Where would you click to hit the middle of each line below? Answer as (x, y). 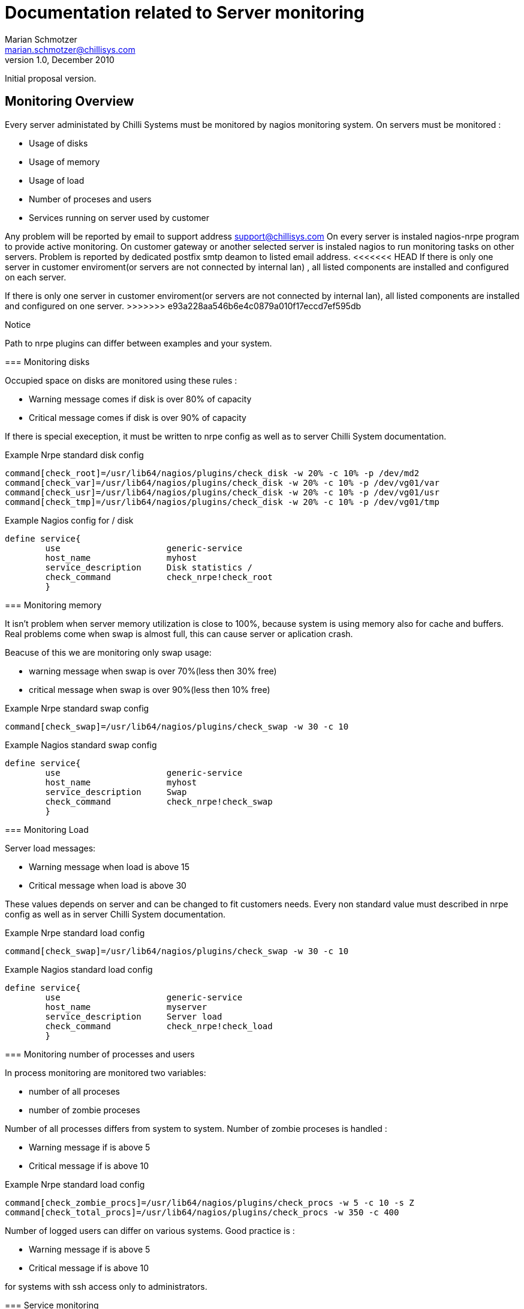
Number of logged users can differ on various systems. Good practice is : (150, 1230)
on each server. (36, 277)
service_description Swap (116, 792)
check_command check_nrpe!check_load (159, 1026)
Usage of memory (64, 162)
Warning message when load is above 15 (109, 866)
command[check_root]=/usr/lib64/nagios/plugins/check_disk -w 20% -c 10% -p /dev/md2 (212, 473)
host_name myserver (126, 1007)
